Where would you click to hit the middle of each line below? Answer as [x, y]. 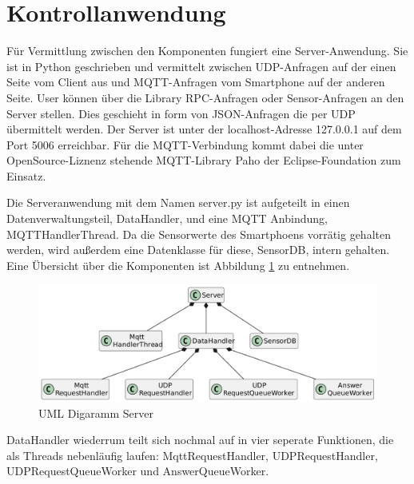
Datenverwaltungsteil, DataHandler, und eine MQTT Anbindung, [167, 218]
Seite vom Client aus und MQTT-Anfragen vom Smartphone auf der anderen [196, 82]
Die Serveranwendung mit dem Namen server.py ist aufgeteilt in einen [178, 202]
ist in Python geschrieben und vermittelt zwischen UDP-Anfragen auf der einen [201, 66]
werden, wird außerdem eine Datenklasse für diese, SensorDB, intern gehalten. [198, 250]
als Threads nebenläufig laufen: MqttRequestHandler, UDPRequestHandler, [192, 455]
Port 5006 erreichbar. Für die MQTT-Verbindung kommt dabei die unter [185, 144]
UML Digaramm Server [96, 413]
